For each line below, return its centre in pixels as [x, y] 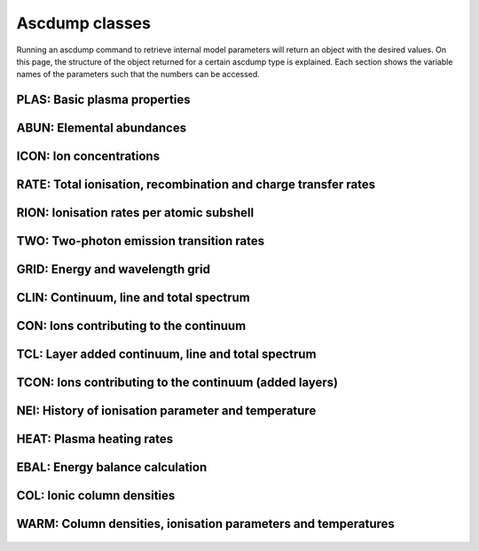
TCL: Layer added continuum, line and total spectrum [166, 354]
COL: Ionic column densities [96, 496]
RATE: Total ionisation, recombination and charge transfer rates [196, 185]
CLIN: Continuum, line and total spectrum [133, 298]
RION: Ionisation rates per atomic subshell [135, 213]
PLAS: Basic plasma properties [103, 100]
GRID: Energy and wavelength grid [113, 269]
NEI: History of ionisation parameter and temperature [166, 411]
